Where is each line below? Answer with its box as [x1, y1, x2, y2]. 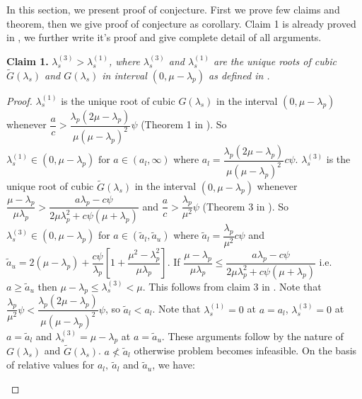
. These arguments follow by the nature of [161, 328, 344, 343]
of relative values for [6, 357, 95, 372]
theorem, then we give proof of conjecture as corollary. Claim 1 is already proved [6, 16, 356, 30]
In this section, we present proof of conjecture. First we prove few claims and [6, 2, 340, 16]
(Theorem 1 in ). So [141, 117, 227, 132]
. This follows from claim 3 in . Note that [142, 279, 322, 293]
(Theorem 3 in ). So [202, 198, 288, 213]
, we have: [152, 357, 195, 372]
